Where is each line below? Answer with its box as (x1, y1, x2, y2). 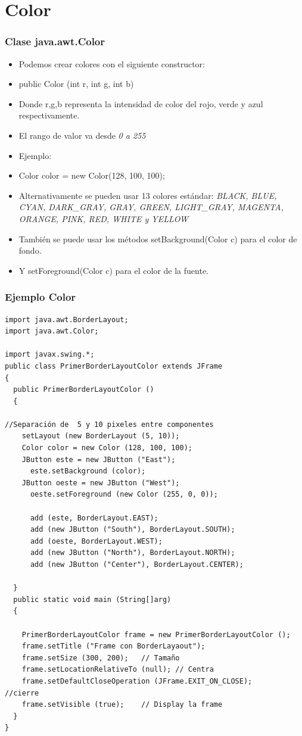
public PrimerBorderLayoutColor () (13, 385, 154, 394)
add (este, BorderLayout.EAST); (30, 513, 158, 522)
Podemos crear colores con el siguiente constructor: (18, 57, 205, 70)
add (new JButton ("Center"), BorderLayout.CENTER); (30, 560, 244, 569)
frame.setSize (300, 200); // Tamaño (21, 653, 180, 662)
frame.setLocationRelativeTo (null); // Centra (21, 665, 214, 674)
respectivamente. (18, 109, 80, 121)
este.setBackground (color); (30, 467, 146, 476)
